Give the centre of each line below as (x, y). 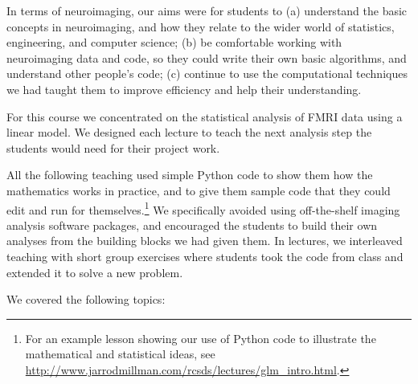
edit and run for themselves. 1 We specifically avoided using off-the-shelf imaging (203, 208)
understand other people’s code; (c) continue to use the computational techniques (207, 74)
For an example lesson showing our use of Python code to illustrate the (201, 338)
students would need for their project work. (113, 147)
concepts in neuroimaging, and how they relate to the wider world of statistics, (201, 26)
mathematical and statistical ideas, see (120, 354)
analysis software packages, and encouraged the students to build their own (192, 225)
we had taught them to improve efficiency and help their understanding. (184, 89)
